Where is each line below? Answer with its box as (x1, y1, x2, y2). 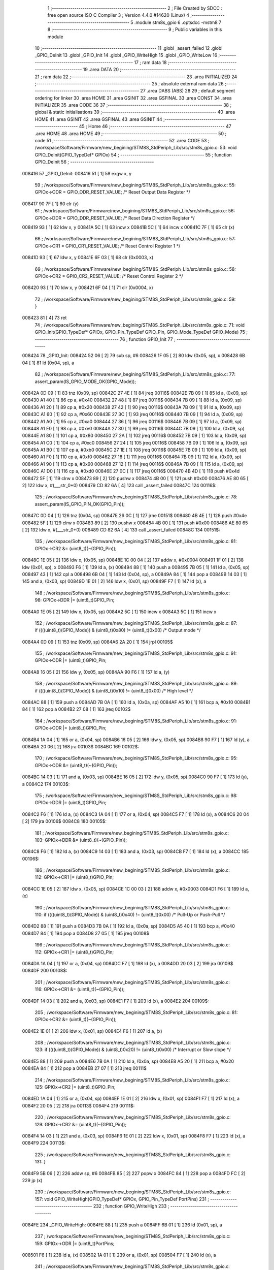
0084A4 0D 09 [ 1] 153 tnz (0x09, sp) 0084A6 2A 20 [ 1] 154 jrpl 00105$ (22, 639, 173, 645)
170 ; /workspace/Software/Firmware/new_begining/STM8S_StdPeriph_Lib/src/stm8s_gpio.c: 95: (35, 755, 238, 761)
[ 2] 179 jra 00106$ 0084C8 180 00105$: (22, 818, 107, 824)
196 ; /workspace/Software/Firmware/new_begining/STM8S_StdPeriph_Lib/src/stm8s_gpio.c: (35, 942, 230, 948)
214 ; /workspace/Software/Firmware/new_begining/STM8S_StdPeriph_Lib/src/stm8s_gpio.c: (35, 1077, 230, 1083)
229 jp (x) (22, 1177, 43, 1183)
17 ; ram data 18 (134, 59, 167, 66)
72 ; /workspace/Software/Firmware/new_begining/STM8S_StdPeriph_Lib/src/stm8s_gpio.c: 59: (35, 296, 236, 302)
